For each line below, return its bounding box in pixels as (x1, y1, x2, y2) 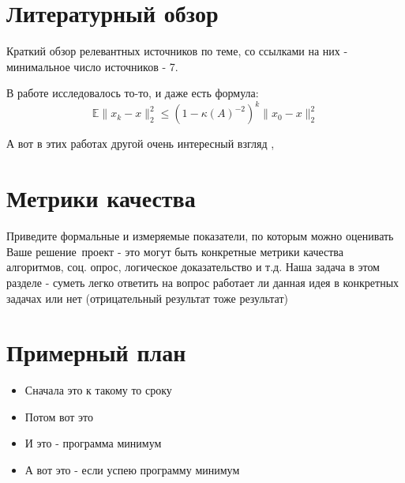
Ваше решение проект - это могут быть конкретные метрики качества (6, 243, 344, 259)
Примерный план (6, 336, 186, 368)
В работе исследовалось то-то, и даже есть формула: (6, 85, 259, 101)
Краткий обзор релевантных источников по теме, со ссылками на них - (6, 43, 348, 59)
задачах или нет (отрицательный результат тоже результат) (6, 289, 288, 306)
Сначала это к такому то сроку (24, 382, 172, 398)
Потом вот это (24, 408, 93, 425)
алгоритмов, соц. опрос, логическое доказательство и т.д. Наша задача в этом (6, 258, 380, 275)
